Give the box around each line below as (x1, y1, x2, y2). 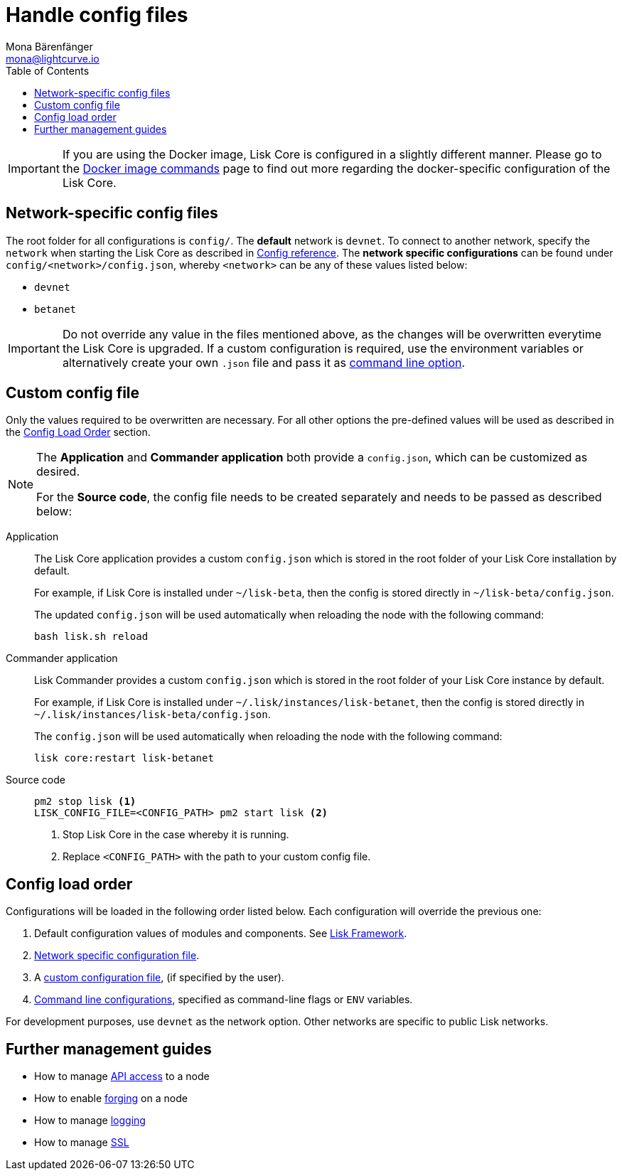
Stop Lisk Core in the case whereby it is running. (63, 828, 289, 841)
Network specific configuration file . (34, 949, 200, 962)
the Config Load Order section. (6, 426, 151, 439)
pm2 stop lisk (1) (34, 796, 136, 808)
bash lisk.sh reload (34, 631, 149, 643)
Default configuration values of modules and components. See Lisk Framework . (34, 927, 407, 940)
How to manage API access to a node (34, 1070, 210, 1083)
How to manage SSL (34, 1136, 129, 1149)
